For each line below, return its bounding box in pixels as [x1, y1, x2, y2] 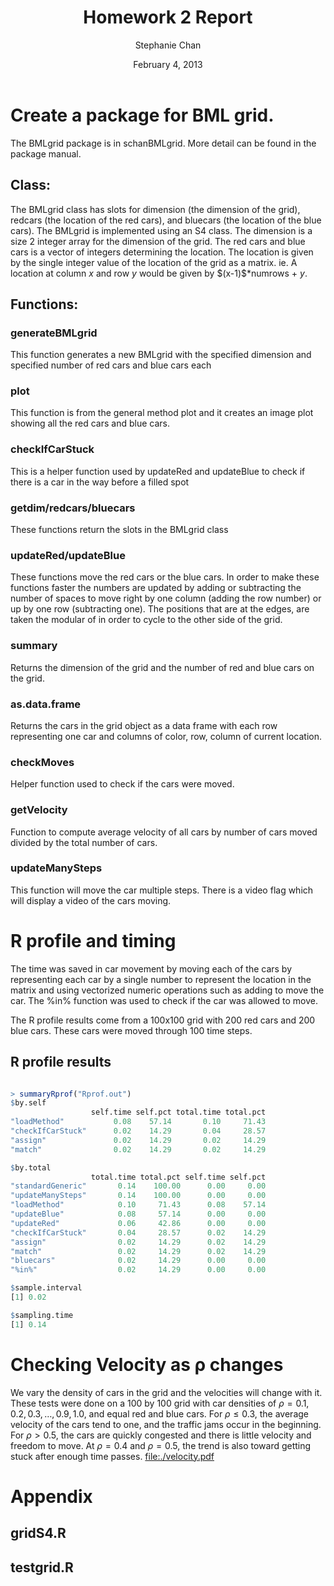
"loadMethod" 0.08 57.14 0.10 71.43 [10, 1117, 267, 1127]
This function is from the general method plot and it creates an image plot [10, 407, 314, 419]
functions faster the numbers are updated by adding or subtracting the [10, 582, 302, 594]
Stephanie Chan [134, 39, 202, 51]
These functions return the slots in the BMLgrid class [10, 524, 229, 536]
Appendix [10, 1485, 93, 1508]
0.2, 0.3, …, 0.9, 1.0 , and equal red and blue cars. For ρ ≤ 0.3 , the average [10, 1407, 309, 1420]
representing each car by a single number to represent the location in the [10, 973, 312, 985]
